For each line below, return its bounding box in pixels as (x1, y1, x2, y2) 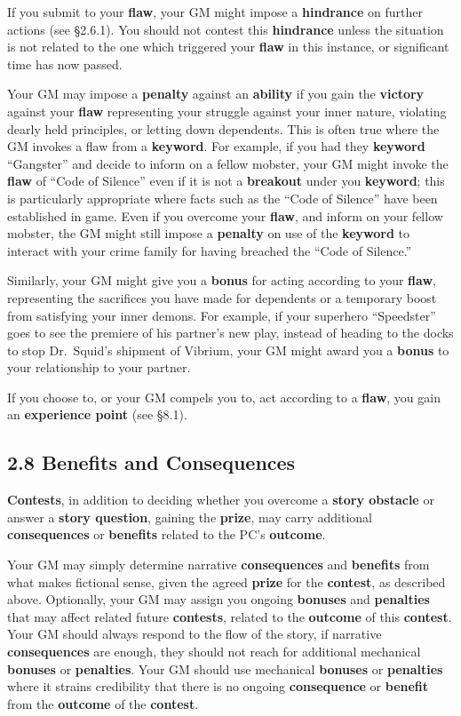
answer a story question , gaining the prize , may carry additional (7, 507, 372, 526)
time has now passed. (7, 54, 123, 73)
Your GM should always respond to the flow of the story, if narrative (7, 625, 382, 643)
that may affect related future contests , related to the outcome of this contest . (7, 607, 452, 625)
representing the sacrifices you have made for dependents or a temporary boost (7, 288, 437, 306)
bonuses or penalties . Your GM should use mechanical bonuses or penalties (7, 659, 443, 678)
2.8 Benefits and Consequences (7, 449, 296, 476)
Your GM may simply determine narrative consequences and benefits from (7, 555, 430, 574)
